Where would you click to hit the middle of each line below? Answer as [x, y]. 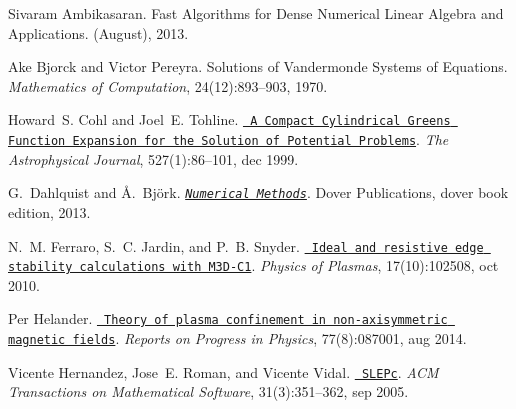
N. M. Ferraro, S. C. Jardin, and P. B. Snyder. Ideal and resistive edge [246, 245]
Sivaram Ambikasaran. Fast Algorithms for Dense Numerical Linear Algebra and [256, 13]
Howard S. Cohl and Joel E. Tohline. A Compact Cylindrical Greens [229, 119]
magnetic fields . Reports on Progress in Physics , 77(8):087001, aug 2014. [237, 338]
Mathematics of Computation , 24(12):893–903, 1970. [168, 85]
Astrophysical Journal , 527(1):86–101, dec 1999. [153, 158]
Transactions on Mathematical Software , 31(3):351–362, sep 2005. [208, 391]
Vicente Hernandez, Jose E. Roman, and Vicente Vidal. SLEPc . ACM [223, 371]
